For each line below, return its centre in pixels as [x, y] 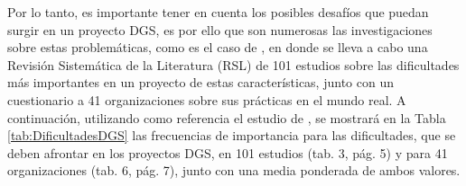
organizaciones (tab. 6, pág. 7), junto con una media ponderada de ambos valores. [234, 170]
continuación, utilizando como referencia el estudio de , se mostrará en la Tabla [227, 117]
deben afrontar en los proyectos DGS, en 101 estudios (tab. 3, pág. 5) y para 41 [228, 152]
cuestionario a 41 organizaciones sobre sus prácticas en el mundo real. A [207, 99]
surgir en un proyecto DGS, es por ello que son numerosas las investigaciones [220, 29]
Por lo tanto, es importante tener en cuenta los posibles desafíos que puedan [218, 12]
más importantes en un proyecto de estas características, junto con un [200, 82]
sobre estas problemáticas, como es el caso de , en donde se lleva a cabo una [218, 47]
